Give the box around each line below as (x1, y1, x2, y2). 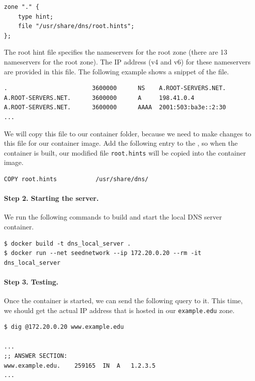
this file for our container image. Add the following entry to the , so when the (4, 138, 238, 148)
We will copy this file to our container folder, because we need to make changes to (4, 128, 252, 138)
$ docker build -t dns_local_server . (4, 240, 131, 247)
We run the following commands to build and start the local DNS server (4, 212, 222, 222)
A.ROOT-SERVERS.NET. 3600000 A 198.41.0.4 (4, 94, 194, 101)
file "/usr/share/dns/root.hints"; (18, 23, 134, 30)
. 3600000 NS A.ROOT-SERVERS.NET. (4, 85, 226, 92)
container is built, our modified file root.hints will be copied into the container (4, 147, 246, 158)
